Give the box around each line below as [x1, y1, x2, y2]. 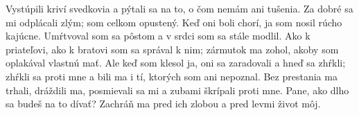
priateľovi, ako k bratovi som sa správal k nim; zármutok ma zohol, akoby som [6, 42, 339, 56]
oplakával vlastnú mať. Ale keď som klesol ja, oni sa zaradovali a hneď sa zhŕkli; [6, 55, 346, 70]
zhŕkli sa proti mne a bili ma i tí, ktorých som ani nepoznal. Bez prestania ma [6, 69, 338, 83]
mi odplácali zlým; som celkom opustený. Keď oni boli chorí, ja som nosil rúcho [6, 15, 342, 29]
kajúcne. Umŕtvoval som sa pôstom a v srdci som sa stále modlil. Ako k [6, 28, 310, 43]
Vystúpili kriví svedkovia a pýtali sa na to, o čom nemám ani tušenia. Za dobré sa [6, 1, 353, 15]
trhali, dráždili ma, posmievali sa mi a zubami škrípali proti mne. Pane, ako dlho [6, 82, 349, 97]
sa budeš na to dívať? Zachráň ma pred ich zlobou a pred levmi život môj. [6, 96, 321, 111]
